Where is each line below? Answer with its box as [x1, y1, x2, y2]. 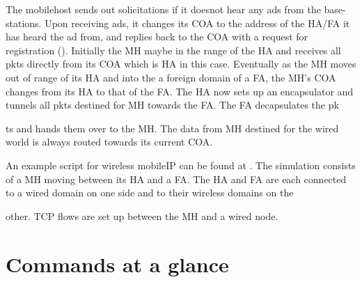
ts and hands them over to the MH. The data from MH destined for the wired [6, 120, 339, 135]
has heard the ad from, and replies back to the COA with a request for [6, 29, 308, 44]
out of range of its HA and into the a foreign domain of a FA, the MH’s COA [6, 70, 336, 84]
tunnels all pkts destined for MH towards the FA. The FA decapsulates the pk [6, 97, 339, 112]
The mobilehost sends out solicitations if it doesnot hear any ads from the [6, 2, 321, 16]
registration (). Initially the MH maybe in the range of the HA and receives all [6, 42, 341, 57]
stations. [6, 15, 42, 30]
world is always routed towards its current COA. [6, 134, 213, 149]
